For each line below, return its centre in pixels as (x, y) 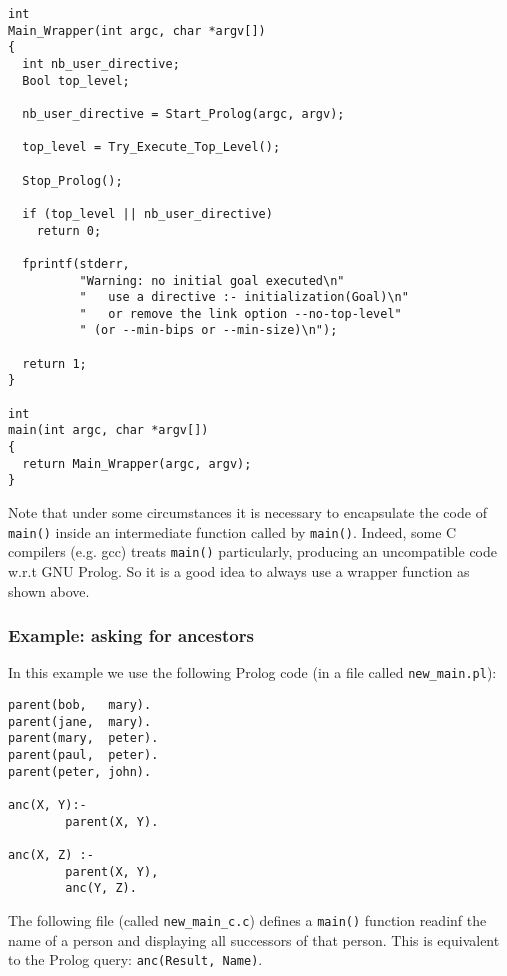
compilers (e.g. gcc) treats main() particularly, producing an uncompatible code (252, 551)
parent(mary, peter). (83, 738)
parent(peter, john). (80, 771)
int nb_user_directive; (101, 63)
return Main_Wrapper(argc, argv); (137, 463)
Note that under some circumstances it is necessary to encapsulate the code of (247, 512)
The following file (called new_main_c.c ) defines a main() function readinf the (247, 919)
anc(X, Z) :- (51, 854)
